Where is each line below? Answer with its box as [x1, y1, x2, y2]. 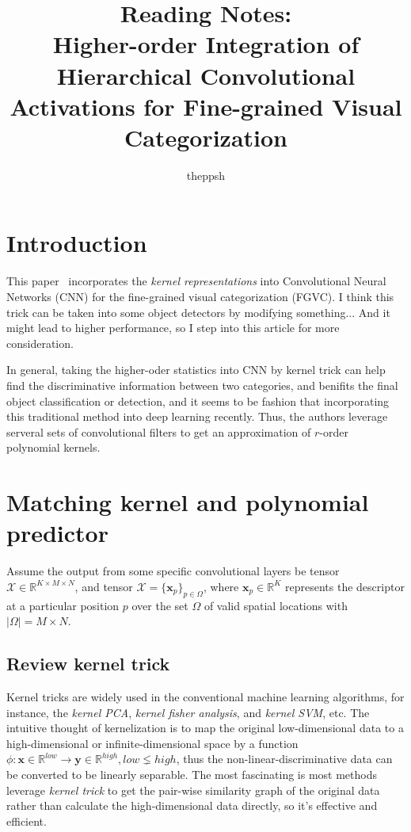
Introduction [6, 227, 147, 259]
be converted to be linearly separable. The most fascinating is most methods [6, 766, 377, 782]
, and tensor [74, 578, 133, 594]
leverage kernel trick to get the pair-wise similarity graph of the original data [6, 781, 380, 798]
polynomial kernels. [6, 439, 101, 456]
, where [203, 578, 239, 594]
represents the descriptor [285, 578, 405, 594]
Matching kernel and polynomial [6, 486, 369, 518]
